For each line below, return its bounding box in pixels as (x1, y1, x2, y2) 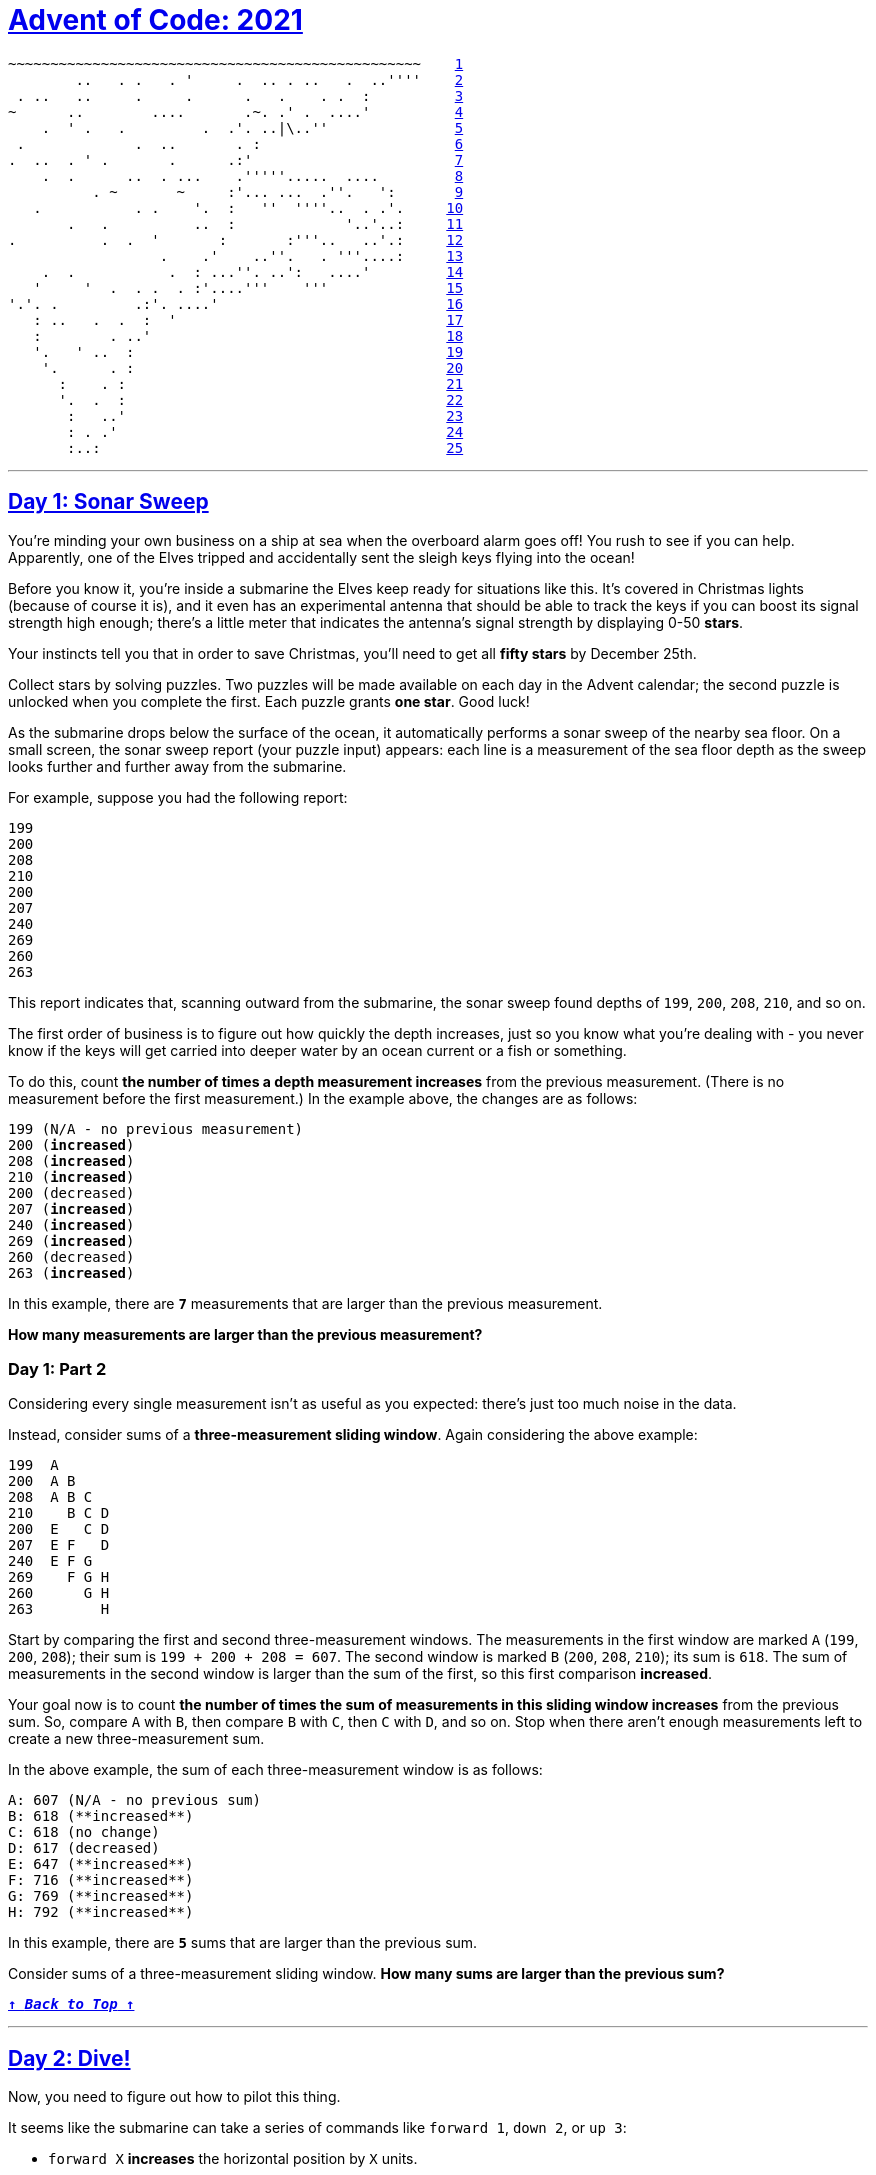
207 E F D (8, 1537, 110, 1554)
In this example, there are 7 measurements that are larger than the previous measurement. (8, 1294, 603, 1312)
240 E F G (8, 1553, 93, 1570)
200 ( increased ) (8, 1136, 135, 1153)
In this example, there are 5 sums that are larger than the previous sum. (8, 1934, 478, 1952)
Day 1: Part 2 (8, 1358, 107, 1379)
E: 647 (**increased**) (8, 1856, 194, 1873)
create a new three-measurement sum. (8, 1730, 265, 1748)
